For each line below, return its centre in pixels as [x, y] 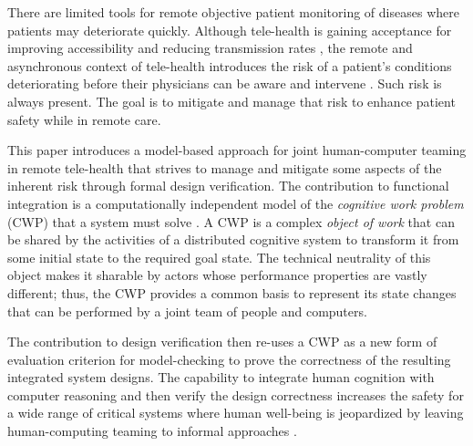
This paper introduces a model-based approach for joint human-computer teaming [237, 150]
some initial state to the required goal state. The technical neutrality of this [219, 257]
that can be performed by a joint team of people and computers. [187, 311]
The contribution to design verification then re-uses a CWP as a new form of [222, 342]
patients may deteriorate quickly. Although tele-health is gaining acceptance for [230, 30]
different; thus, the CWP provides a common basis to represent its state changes [232, 292]
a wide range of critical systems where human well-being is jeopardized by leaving [236, 413]
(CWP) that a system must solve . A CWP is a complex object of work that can [231, 221]
